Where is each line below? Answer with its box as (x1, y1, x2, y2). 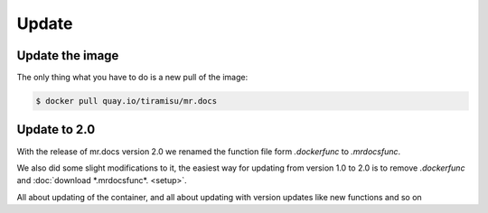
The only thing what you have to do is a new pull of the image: (16, 72, 249, 83)
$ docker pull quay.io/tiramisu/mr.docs (35, 96, 217, 106)
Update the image (16, 48, 119, 63)
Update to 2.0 (16, 122, 96, 137)
